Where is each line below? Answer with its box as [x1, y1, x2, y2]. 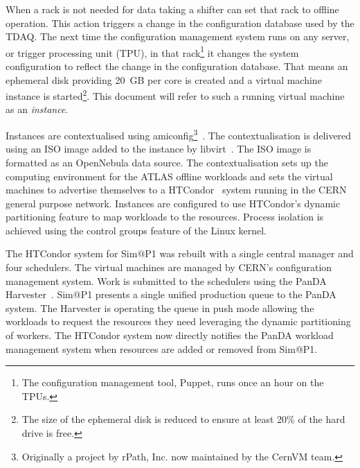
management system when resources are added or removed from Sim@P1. [6, 341, 318, 356]
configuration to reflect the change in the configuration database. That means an [6, 59, 348, 73]
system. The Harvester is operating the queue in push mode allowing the [6, 300, 314, 315]
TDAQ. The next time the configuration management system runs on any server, [6, 29, 350, 44]
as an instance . [6, 102, 69, 116]
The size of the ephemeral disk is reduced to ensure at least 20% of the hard [21, 412, 345, 426]
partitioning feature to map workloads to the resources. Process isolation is [6, 209, 324, 224]
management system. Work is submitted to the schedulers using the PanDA [6, 273, 327, 288]
